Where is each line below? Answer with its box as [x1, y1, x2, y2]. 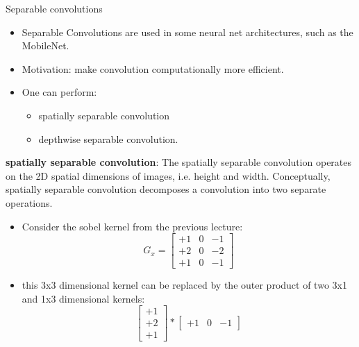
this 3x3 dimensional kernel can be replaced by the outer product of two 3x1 [22, 278, 347, 292]
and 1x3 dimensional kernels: [22, 291, 145, 305]
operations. [6, 195, 53, 210]
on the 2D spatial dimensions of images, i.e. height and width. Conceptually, [6, 168, 331, 183]
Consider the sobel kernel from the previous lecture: [22, 219, 243, 233]
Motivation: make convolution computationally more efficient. [22, 61, 284, 76]
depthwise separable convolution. [38, 131, 178, 146]
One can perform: [22, 85, 97, 99]
